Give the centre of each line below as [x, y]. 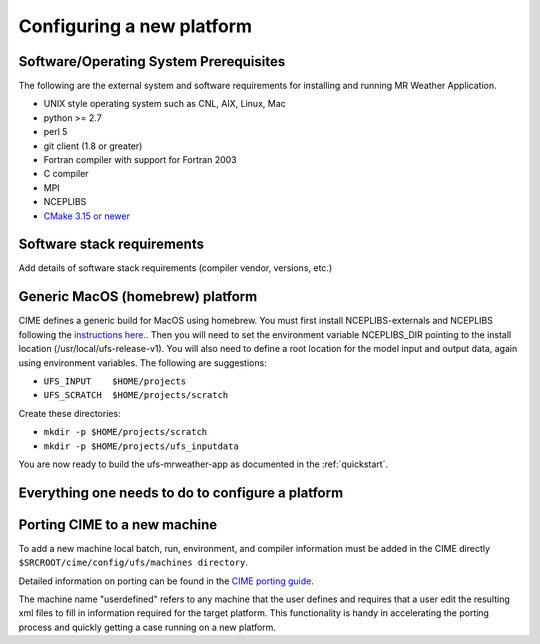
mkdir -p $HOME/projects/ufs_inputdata [141, 446]
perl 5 [55, 132]
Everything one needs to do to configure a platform [181, 492]
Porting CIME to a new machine [118, 524]
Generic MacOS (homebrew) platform [138, 296]
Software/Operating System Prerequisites [152, 61]
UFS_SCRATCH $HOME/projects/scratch [136, 395]
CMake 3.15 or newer [86, 216]
